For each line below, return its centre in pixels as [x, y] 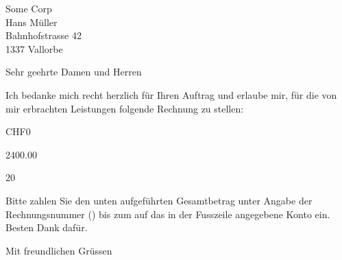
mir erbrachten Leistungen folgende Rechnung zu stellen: [125, 108]
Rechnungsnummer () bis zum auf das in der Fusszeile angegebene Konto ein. [168, 214]
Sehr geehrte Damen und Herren [74, 72]
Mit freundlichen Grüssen [59, 250]
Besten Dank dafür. [47, 227]
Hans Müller [32, 22]
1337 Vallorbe [34, 48]
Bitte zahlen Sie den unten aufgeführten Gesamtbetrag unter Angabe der [159, 200]
